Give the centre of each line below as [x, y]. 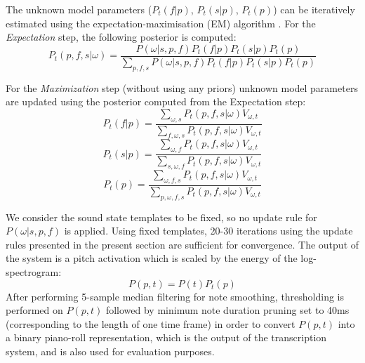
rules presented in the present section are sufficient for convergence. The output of [182, 244]
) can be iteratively [314, 9]
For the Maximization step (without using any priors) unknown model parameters [182, 87]
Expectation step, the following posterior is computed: [121, 37]
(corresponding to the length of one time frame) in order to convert [151, 323]
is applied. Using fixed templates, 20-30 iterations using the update [208, 231]
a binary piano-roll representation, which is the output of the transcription [166, 337]
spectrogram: [34, 272]
